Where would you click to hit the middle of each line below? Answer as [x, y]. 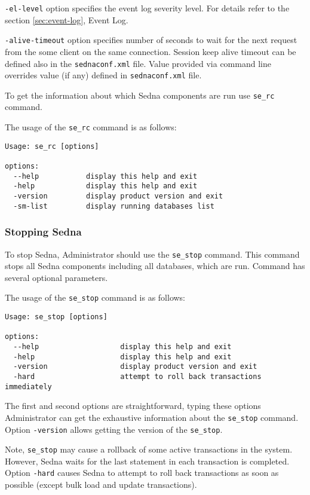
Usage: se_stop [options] [56, 317]
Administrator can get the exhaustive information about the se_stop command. [152, 417]
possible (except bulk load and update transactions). [101, 485]
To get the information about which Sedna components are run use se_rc [140, 95]
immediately [28, 386]
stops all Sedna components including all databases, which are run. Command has [155, 266]
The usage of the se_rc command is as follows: [91, 127]
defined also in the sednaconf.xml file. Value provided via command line [138, 63]
